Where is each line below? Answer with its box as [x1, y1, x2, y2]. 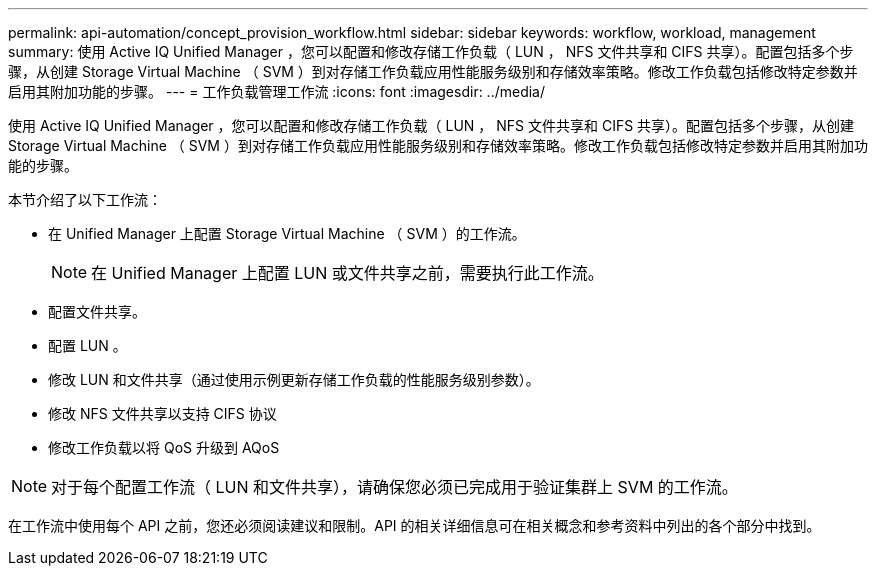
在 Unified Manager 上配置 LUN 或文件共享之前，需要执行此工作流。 [91, 263, 604, 283]
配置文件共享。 [48, 303, 146, 320]
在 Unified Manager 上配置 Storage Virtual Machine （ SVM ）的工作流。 [48, 225, 526, 242]
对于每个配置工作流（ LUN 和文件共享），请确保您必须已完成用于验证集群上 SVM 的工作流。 [51, 477, 738, 497]
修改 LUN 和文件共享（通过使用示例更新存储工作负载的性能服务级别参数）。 [48, 371, 540, 388]
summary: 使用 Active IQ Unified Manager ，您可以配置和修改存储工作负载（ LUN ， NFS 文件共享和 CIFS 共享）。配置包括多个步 [8, 43, 854, 60]
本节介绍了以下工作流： [8, 191, 162, 208]
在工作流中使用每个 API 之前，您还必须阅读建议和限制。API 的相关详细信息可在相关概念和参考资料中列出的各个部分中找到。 [8, 517, 821, 534]
